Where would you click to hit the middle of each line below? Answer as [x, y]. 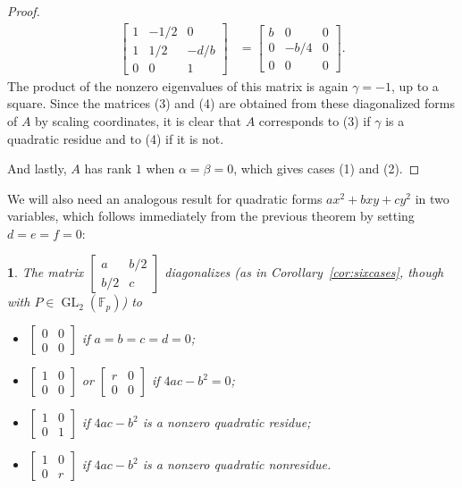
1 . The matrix [46, 272]
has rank [108, 168]
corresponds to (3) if [315, 120]
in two [432, 198]
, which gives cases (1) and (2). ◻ [327, 168]
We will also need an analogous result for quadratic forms [165, 198]
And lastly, [37, 168]
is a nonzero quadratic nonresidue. [237, 464]
